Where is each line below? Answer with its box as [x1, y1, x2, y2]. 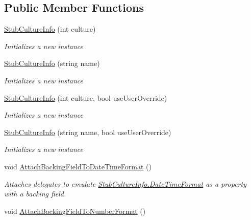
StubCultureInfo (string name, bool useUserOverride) [4, 126, 171, 137]
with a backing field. [4, 188, 66, 199]
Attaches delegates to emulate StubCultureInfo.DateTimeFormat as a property [4, 178, 246, 189]
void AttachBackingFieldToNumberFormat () [4, 205, 146, 216]
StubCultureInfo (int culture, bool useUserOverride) [4, 92, 167, 103]
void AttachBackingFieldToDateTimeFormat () [4, 161, 152, 171]
